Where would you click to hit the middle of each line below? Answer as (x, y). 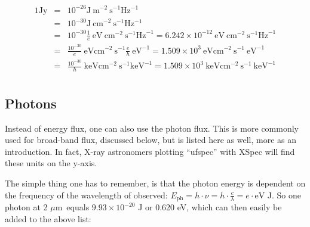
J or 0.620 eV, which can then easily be (210, 207)
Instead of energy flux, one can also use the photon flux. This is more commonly (152, 128)
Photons (31, 103)
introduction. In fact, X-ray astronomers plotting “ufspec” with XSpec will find (150, 151)
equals (78, 207)
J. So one (284, 195)
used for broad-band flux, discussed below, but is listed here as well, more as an (151, 140)
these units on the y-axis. (51, 163)
